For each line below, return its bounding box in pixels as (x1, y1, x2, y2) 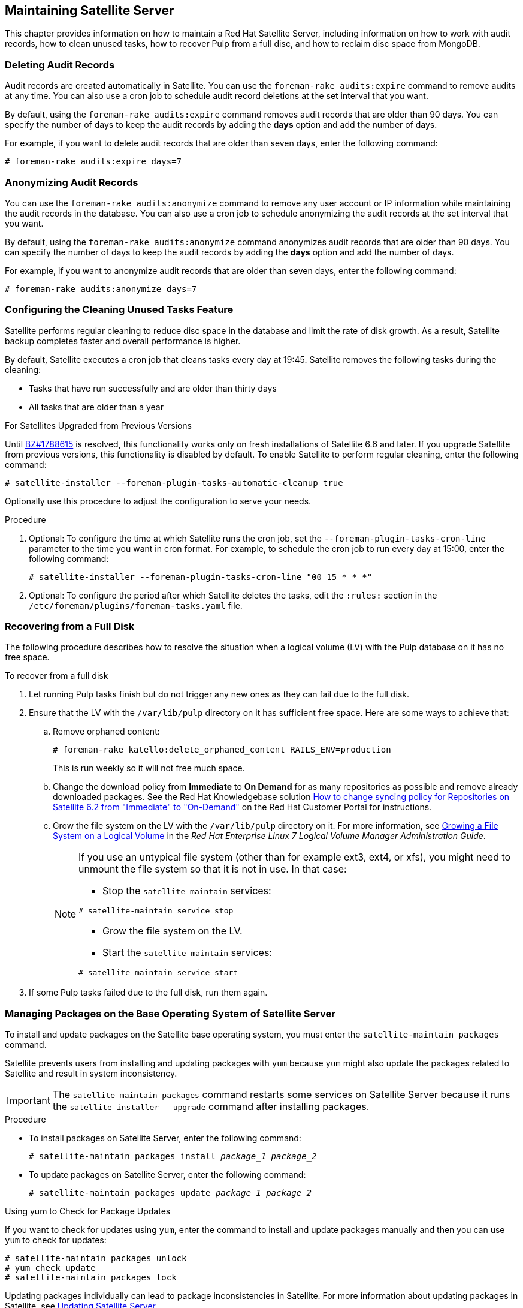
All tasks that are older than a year (29, 401, 164, 412)
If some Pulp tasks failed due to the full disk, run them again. (29, 987, 268, 998)
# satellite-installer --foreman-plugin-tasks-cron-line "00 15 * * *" (29, 572, 373, 582)
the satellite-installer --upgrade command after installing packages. (52, 1100, 370, 1113)
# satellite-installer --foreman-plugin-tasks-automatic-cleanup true (5, 477, 343, 488)
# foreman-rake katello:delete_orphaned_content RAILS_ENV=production (53, 745, 391, 755)
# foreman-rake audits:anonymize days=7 (5, 284, 197, 294)
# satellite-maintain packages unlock (5, 1253, 187, 1264)
